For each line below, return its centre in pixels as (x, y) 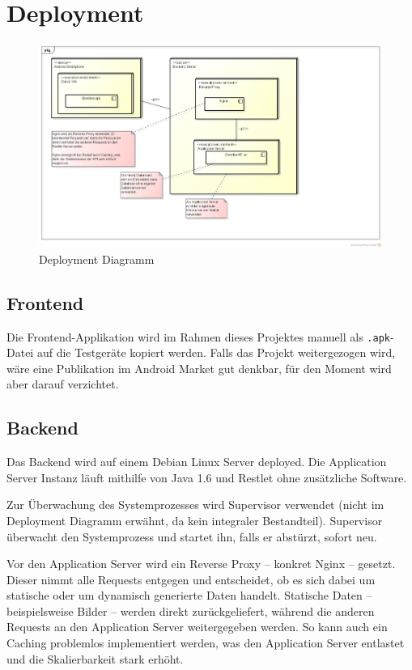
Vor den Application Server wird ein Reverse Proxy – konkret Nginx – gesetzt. (201, 564)
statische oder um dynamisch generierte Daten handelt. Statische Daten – (189, 595)
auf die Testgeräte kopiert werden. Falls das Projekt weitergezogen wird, (216, 352)
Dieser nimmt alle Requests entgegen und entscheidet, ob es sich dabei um (191, 579)
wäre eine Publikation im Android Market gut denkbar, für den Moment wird (199, 368)
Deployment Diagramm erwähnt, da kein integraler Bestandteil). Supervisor (195, 520)
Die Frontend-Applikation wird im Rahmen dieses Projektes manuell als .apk (198, 336)
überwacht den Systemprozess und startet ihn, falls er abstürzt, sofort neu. (192, 536)
